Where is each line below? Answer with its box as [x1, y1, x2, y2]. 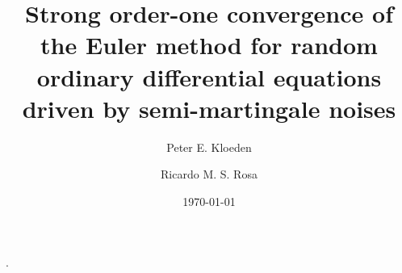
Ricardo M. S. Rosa [161, 166, 258, 183]
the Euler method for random [40, 28, 378, 61]
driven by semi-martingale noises [22, 91, 396, 124]
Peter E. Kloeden [166, 138, 252, 155]
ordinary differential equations [36, 60, 382, 93]
